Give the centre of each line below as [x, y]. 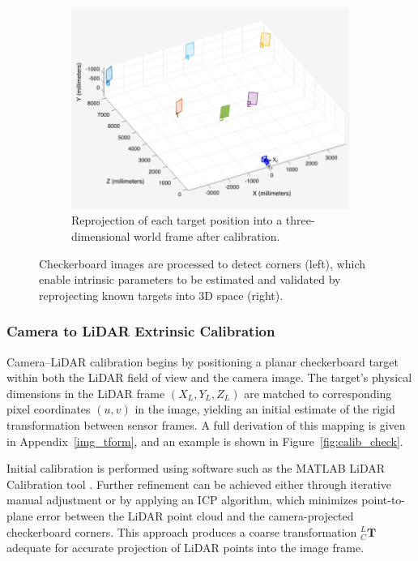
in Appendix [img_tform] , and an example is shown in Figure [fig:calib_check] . [205, 441]
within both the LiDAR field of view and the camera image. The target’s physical [209, 377]
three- [300, 220]
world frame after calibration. [207, 236]
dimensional [101, 236]
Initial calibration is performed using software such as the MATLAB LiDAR [196, 468]
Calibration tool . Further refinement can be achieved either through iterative [199, 484]
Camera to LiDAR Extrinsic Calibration [141, 331]
